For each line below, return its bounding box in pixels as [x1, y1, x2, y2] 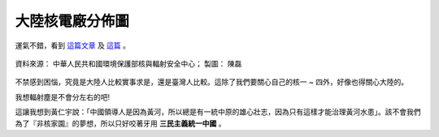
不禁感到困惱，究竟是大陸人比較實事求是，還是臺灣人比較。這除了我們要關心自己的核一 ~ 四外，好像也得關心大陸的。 [15, 77, 409, 87]
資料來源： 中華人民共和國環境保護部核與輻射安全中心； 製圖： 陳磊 [15, 58, 242, 68]
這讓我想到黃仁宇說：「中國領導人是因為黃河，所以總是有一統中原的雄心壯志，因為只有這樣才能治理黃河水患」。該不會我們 [15, 107, 421, 117]
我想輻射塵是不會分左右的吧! [15, 92, 111, 101]
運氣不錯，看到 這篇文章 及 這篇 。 [15, 41, 130, 50]
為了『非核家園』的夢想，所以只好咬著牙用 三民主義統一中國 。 [15, 118, 226, 128]
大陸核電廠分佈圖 [15, 12, 130, 30]
